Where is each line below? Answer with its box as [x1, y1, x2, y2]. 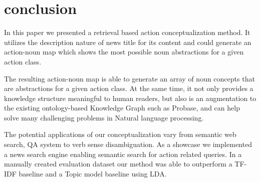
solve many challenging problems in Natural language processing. [4, 112, 204, 122]
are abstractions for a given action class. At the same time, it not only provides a [4, 83, 253, 93]
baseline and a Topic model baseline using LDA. [19, 168, 167, 178]
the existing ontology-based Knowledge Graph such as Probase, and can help [4, 102, 240, 113]
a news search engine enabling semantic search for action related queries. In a [4, 148, 242, 159]
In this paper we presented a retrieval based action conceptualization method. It [4, 27, 250, 37]
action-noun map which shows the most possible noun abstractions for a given [4, 46, 244, 57]
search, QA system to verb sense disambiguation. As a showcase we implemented [4, 139, 252, 149]
